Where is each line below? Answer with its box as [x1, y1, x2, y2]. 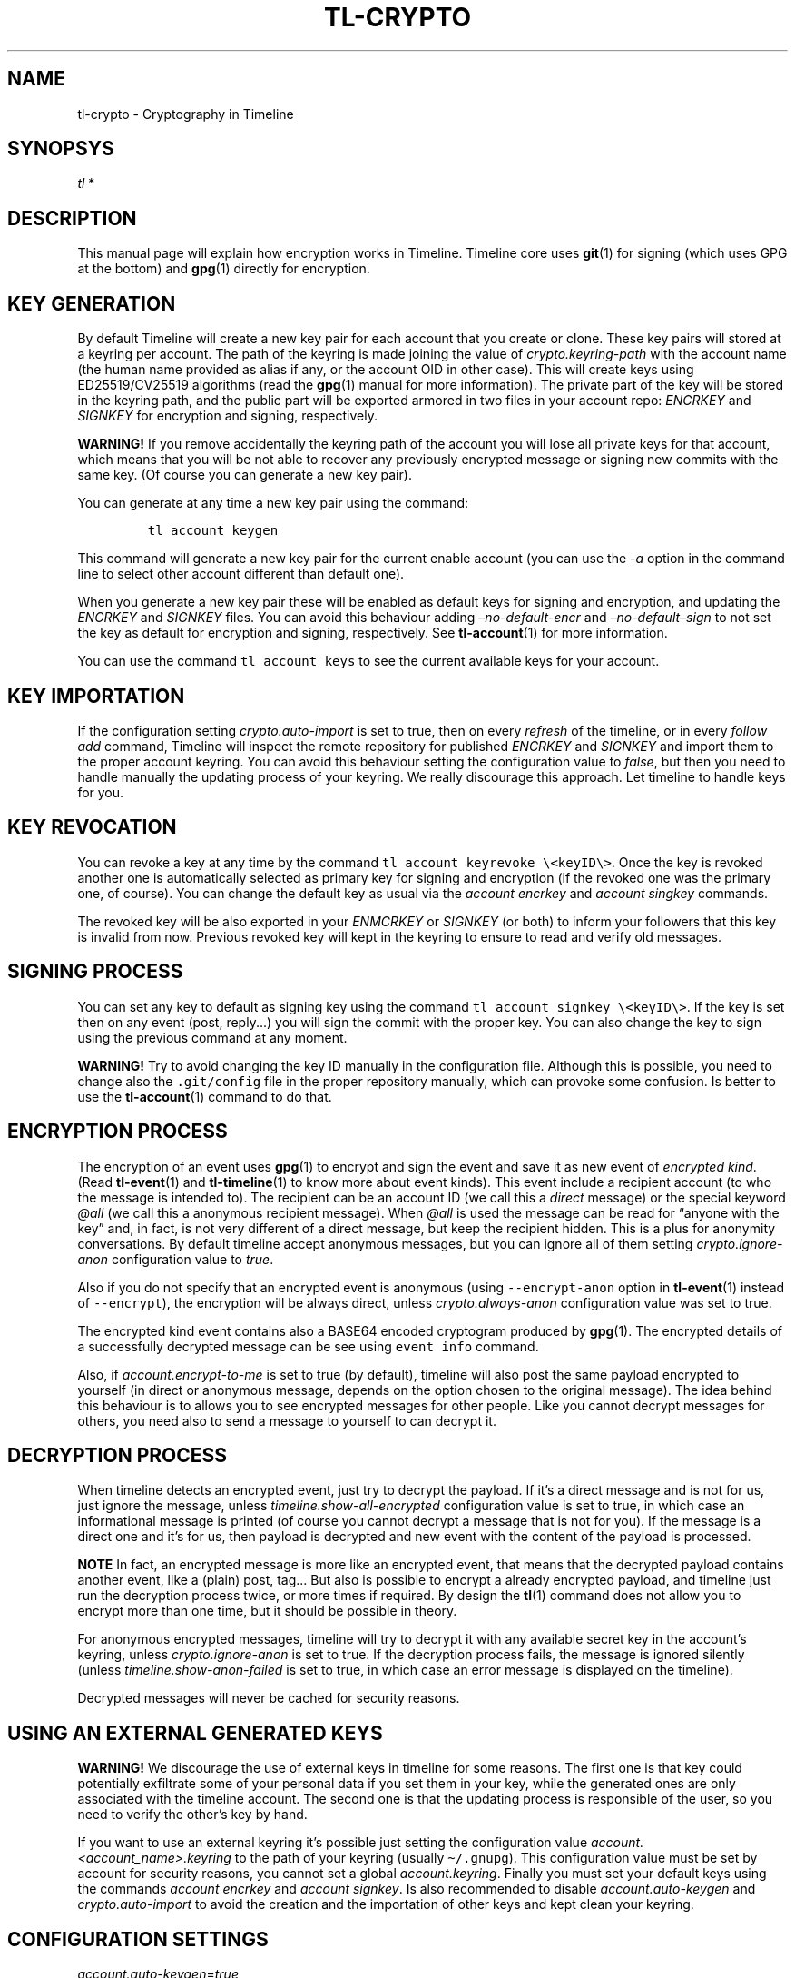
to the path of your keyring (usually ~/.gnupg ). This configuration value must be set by [234, 1850, 758, 1866]
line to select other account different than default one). [77, 566, 405, 582]
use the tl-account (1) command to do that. [77, 1088, 332, 1104]
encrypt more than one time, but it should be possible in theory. [77, 1603, 457, 1619]
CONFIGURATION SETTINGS [7, 1927, 269, 1951]
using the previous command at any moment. [77, 1029, 348, 1045]
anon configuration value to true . [77, 1251, 274, 1267]
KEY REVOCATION [7, 816, 177, 839]
